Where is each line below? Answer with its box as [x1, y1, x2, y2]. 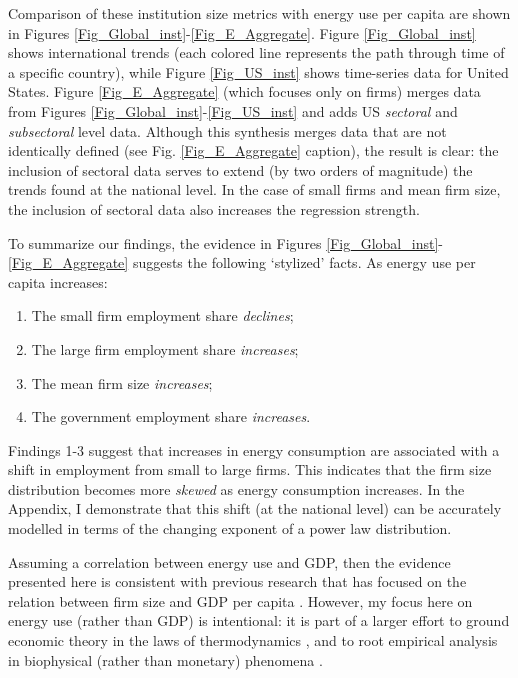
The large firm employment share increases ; [31, 338, 299, 359]
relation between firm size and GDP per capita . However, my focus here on [8, 590, 473, 611]
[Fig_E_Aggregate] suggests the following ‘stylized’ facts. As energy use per [8, 252, 476, 273]
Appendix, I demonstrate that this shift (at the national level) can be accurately [8, 498, 502, 519]
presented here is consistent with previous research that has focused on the [8, 571, 467, 592]
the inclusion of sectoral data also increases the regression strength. [8, 198, 420, 219]
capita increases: [8, 271, 108, 292]
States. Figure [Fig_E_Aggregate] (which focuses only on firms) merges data [8, 81, 481, 102]
